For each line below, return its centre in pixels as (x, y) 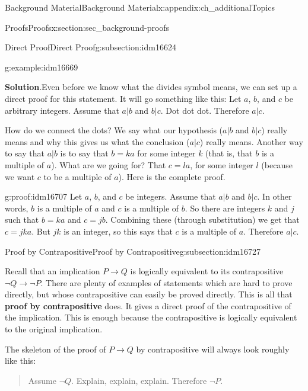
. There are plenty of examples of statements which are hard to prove (166, 282)
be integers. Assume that (171, 196)
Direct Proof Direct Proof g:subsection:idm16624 (91, 47)
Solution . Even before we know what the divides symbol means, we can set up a (151, 87)
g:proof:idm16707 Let (44, 196)
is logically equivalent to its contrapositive (207, 271)
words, (17, 208)
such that (22, 219)
